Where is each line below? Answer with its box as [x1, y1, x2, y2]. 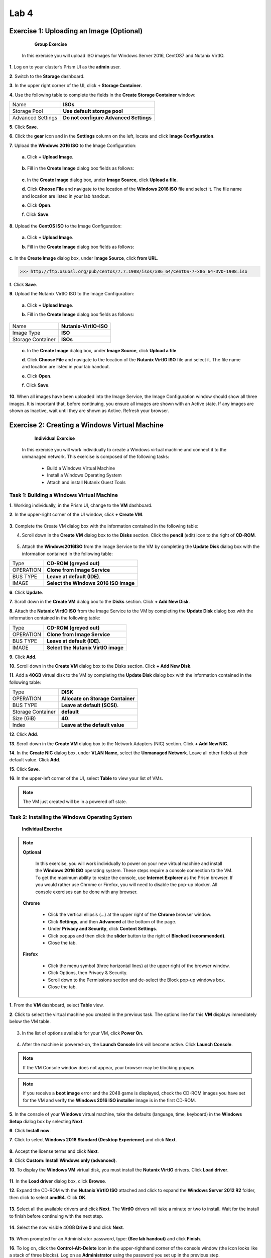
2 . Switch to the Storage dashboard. [9, 73, 85, 79]
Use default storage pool [63, 107, 123, 114]
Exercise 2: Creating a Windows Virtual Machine [9, 421, 164, 430]
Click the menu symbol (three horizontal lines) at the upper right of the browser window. [48, 963, 230, 969]
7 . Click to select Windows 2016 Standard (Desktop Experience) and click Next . [9, 1137, 177, 1143]
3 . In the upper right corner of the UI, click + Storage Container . [9, 83, 143, 89]
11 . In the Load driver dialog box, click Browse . [9, 1178, 106, 1184]
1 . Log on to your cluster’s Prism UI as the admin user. [9, 64, 121, 70]
